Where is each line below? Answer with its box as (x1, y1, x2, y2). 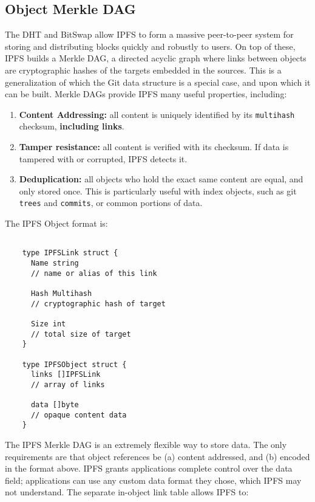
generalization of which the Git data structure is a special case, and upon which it (5, 75, 311, 88)
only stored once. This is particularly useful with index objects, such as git (19, 184, 297, 197)
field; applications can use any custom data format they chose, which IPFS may (5, 473, 302, 486)
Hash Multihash (30, 289, 92, 298)
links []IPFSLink (30, 370, 101, 379)
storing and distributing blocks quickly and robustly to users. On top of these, (5, 40, 296, 52)
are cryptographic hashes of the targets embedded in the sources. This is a (5, 63, 282, 76)
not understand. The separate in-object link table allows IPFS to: (5, 486, 249, 498)
